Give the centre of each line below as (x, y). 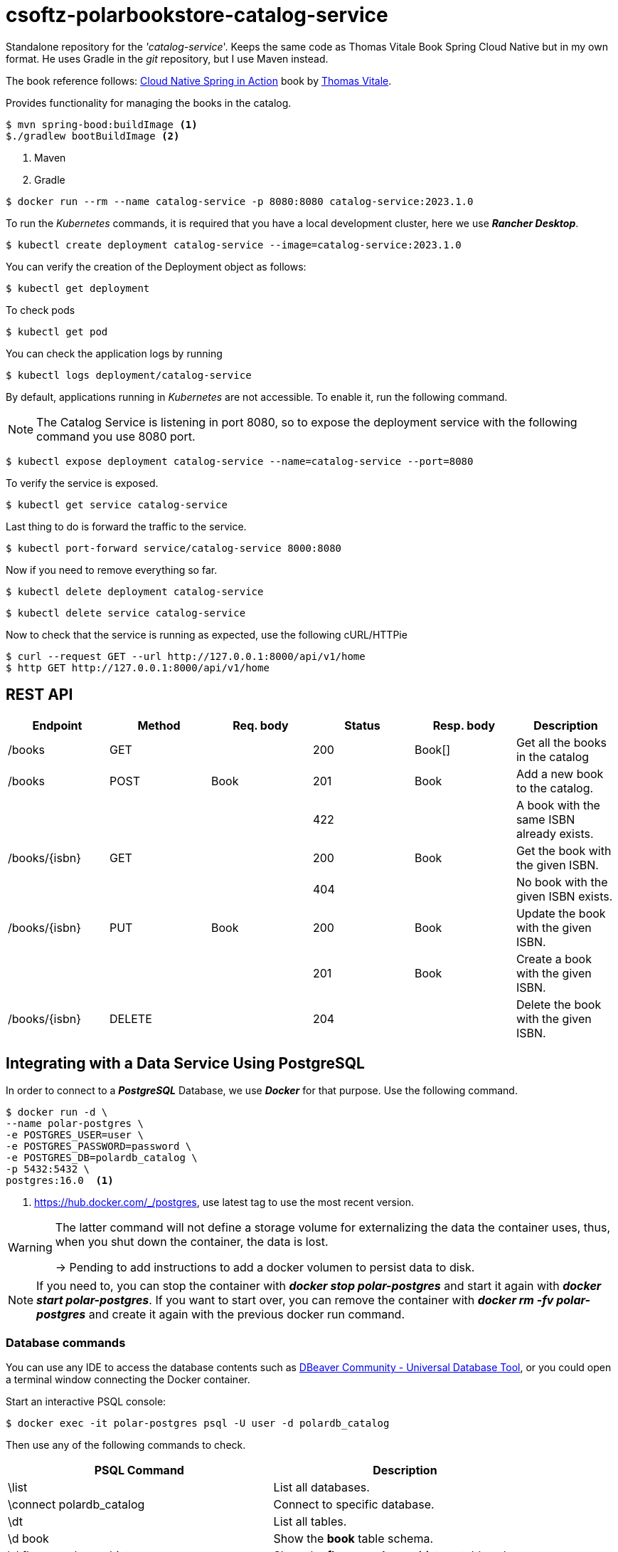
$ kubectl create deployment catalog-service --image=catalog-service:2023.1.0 (234, 245)
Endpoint (57, 725)
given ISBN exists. (564, 896)
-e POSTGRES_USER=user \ (75, 1135)
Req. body (261, 725)
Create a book (554, 959)
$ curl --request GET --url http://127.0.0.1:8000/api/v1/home (186, 656)
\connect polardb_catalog (76, 1505)
